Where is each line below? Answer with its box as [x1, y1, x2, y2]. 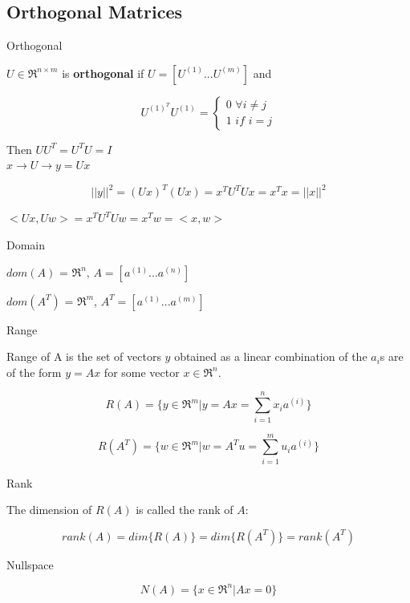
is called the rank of [136, 501, 233, 518]
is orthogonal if [62, 64, 144, 81]
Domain [6, 237, 46, 253]
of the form [6, 363, 62, 380]
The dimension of [6, 501, 92, 518]
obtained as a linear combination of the [174, 348, 367, 365]
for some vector [104, 363, 180, 380]
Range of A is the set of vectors [6, 348, 161, 365]
